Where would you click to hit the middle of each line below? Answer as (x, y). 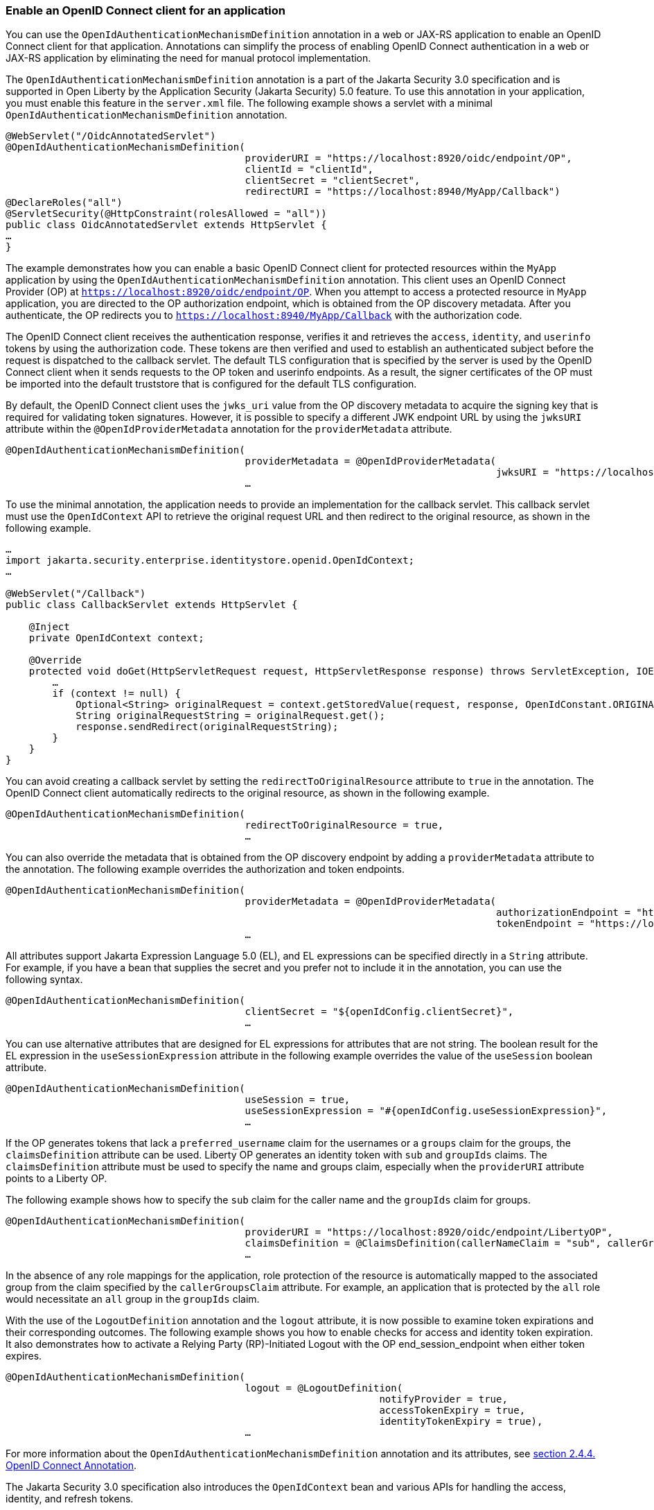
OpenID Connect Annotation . (71, 1466)
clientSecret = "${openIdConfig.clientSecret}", (379, 1012)
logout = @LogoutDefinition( (324, 1388)
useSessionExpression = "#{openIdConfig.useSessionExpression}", (426, 1111)
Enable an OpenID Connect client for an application (145, 10)
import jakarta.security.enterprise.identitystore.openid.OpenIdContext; (210, 561)
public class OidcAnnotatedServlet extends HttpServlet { (166, 225)
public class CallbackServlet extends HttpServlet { (152, 605)
